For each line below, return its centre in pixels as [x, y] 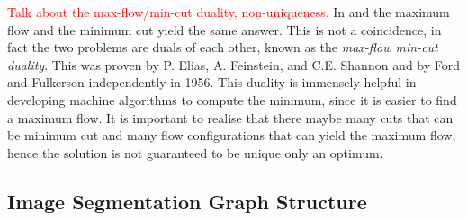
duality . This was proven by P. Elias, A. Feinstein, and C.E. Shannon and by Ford [234, 64]
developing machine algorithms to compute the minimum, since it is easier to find [232, 99]
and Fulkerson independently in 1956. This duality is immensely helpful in [212, 82]
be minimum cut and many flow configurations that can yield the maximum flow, [232, 135]
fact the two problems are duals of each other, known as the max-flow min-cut [223, 47]
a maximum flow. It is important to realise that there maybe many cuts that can [230, 117]
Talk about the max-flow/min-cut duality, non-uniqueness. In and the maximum [229, 12]
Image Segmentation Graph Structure [187, 201]
